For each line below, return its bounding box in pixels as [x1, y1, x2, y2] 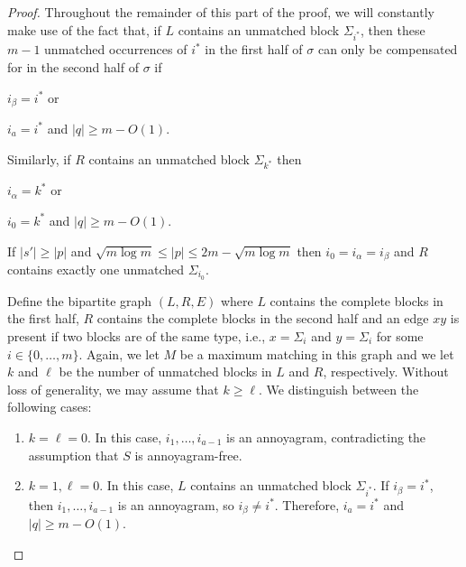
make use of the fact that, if [7, 20, 161, 39]
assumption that [28, 445, 119, 464]
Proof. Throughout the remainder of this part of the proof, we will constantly [7, 3, 434, 21]
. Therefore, [274, 495, 340, 514]
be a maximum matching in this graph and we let [179, 344, 454, 363]
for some [376, 327, 424, 346]
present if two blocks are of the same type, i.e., [7, 327, 266, 346]
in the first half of [205, 40, 303, 59]
